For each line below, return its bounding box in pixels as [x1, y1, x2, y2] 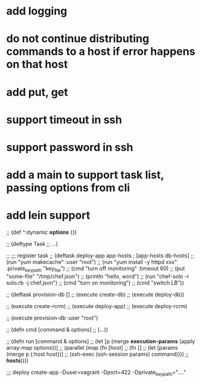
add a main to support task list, [6, 168, 164, 182]
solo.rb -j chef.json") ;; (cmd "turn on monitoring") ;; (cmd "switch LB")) [6, 279, 184, 286]
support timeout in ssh [6, 113, 123, 126]
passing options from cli [6, 181, 130, 195]
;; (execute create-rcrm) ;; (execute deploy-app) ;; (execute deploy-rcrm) [6, 302, 188, 309]
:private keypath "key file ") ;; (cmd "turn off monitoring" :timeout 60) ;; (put [6, 265, 185, 273]
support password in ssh [6, 140, 133, 154]
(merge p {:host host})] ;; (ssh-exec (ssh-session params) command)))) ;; [6, 350, 189, 358]
